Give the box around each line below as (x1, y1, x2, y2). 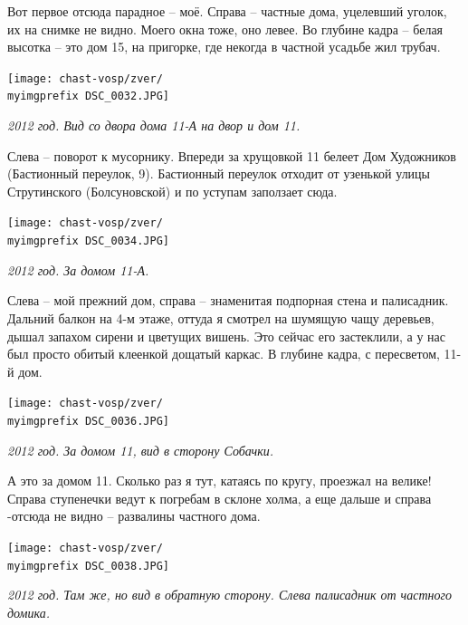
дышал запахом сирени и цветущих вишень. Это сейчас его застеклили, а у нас (7, 326, 446, 345)
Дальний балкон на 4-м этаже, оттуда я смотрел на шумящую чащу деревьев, (7, 308, 435, 327)
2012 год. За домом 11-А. (7, 260, 149, 279)
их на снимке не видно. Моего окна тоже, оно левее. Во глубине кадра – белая (7, 19, 444, 38)
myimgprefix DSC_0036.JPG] (7, 415, 169, 428)
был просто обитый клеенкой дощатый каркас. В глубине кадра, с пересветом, (7, 344, 440, 363)
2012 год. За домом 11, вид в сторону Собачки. (7, 440, 274, 459)
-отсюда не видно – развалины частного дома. (7, 506, 261, 525)
